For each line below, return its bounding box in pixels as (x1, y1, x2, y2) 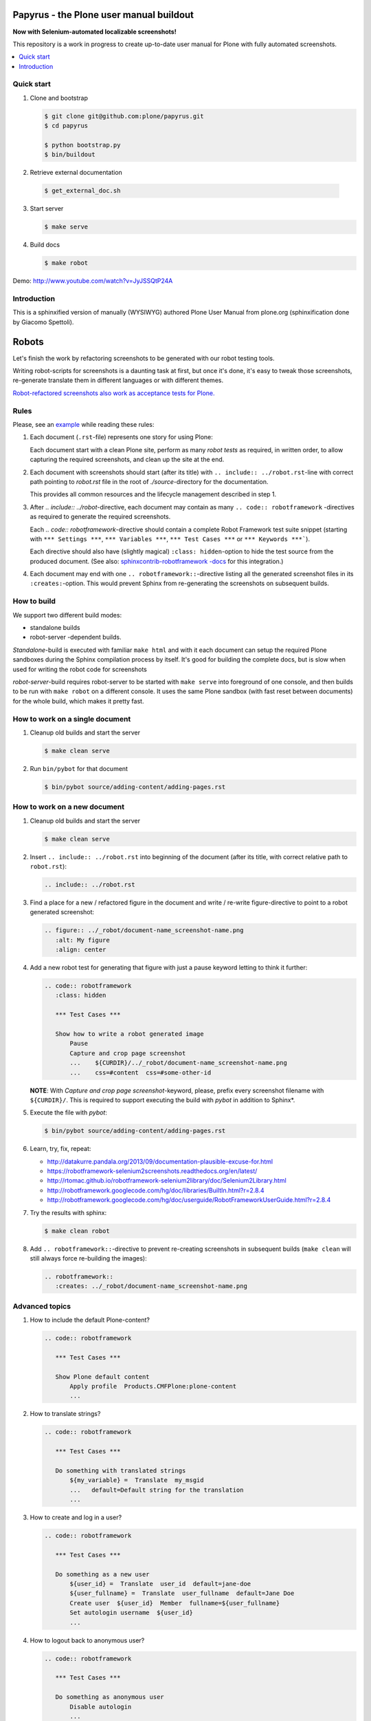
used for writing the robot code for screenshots (12, 665, 147, 673)
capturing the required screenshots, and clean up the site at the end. (30, 455, 225, 464)
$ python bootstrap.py (44, 141, 121, 149)
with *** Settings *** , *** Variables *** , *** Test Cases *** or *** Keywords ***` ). (30, 534, 311, 543)
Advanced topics (12, 1301, 71, 1311)
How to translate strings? (30, 1410, 101, 1418)
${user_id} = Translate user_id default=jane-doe (69, 1580, 251, 1588)
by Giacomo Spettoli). (12, 317, 74, 326)
